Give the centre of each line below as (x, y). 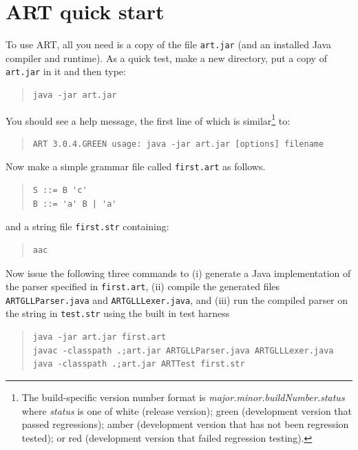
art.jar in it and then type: (66, 71)
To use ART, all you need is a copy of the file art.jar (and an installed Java (169, 44)
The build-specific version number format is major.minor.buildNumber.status (183, 397)
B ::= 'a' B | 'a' (75, 204)
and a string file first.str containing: (87, 226)
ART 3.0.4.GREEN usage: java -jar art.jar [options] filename (178, 144)
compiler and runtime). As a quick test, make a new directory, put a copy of (166, 58)
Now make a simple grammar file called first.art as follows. (136, 166)
